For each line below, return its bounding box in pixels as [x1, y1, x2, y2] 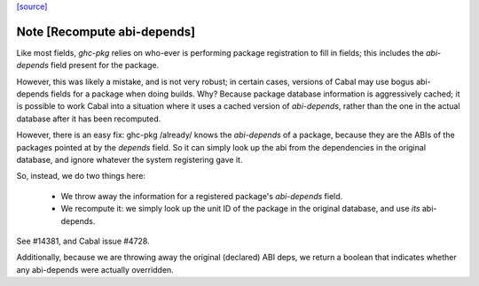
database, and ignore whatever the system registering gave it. [16, 155, 243, 166]
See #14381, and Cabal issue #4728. [16, 236, 150, 246]
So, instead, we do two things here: [16, 171, 146, 182]
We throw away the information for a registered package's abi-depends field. [60, 190, 343, 201]
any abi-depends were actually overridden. [16, 264, 175, 274]
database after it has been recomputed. [16, 113, 161, 124]
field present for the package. [50, 60, 160, 71]
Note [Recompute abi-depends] [16, 24, 195, 39]
